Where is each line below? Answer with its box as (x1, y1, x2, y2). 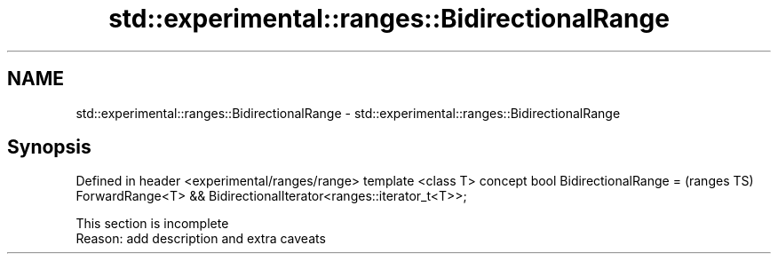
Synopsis (7, 136, 91, 159)
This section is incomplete (75, 216, 229, 232)
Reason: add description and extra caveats (75, 231, 326, 247)
